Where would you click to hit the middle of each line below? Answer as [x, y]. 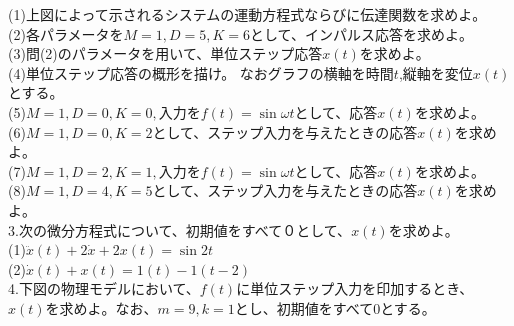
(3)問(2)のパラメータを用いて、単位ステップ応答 [165, 53]
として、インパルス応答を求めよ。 [361, 33]
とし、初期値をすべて [304, 307]
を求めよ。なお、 [101, 307]
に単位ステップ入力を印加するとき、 [355, 288]
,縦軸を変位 [435, 72]
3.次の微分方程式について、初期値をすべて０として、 [180, 229]
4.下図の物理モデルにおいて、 [104, 288]
